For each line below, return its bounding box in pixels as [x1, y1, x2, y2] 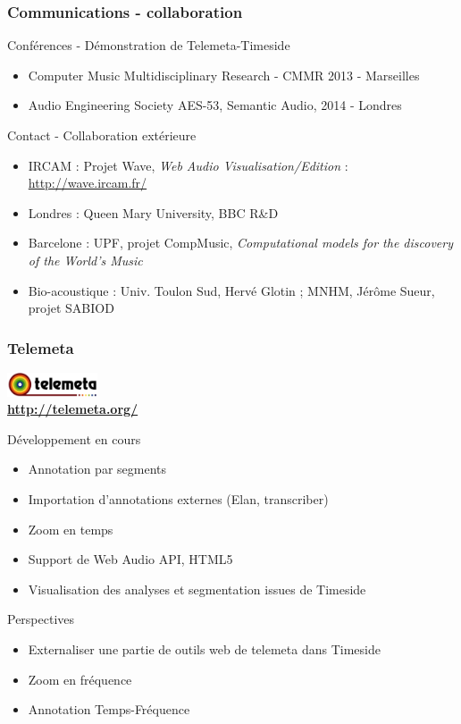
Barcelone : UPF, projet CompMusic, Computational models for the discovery [28, 233, 453, 252]
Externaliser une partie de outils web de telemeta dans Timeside [28, 639, 381, 658]
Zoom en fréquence [28, 669, 132, 688]
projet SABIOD [28, 299, 114, 317]
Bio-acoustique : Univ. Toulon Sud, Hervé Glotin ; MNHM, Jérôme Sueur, [28, 281, 435, 299]
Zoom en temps [28, 519, 113, 538]
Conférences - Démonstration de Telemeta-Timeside [7, 36, 290, 55]
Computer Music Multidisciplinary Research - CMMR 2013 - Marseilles [28, 65, 420, 84]
